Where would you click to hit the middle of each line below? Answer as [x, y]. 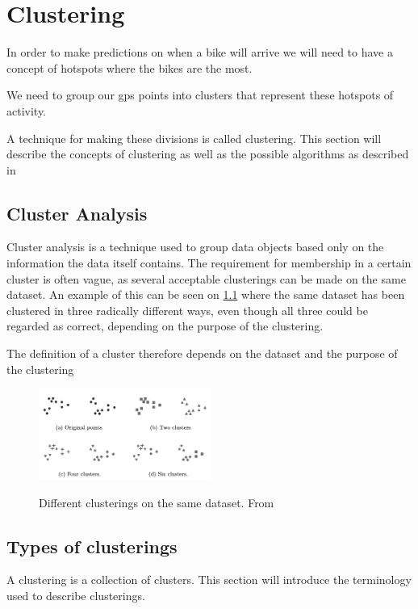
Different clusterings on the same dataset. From [157, 502]
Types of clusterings [92, 546]
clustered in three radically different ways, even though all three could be [187, 310]
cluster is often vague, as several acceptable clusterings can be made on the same [206, 278]
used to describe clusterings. [76, 596]
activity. [27, 110]
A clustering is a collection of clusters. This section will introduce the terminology [209, 580]
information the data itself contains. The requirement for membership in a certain [209, 263]
